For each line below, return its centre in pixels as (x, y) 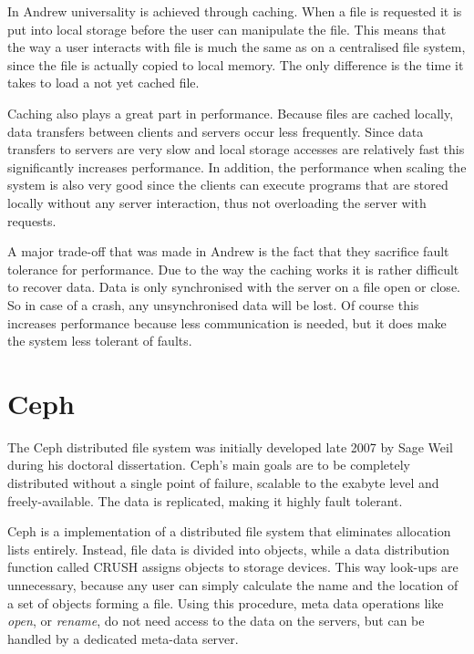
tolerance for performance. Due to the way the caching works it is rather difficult (233, 269)
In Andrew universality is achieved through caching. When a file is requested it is (235, 11)
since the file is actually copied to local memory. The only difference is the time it (236, 64)
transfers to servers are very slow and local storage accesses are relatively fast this (236, 149)
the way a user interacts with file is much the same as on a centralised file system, (237, 47)
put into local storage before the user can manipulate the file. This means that (227, 29)
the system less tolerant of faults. (100, 341)
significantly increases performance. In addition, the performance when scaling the (237, 166)
